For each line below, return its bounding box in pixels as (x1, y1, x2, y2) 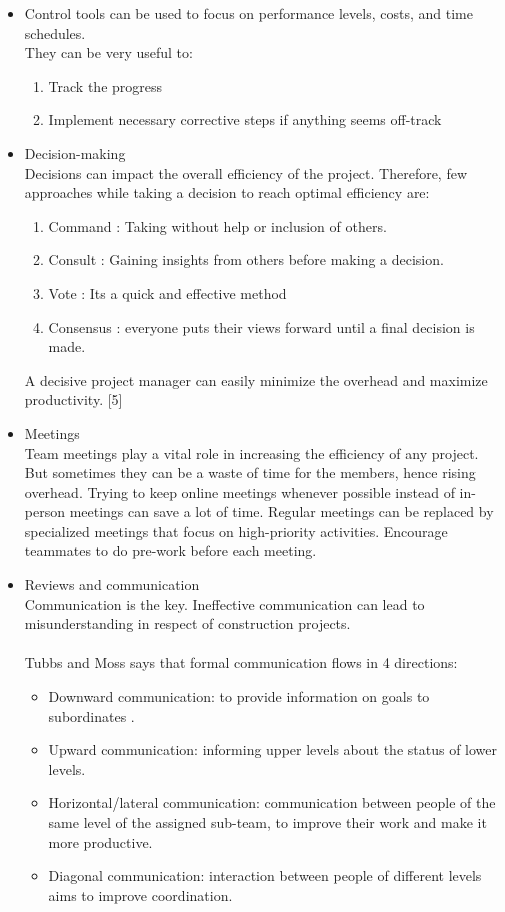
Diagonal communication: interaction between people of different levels (48, 865, 482, 886)
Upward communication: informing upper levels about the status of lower (48, 739, 497, 760)
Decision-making (24, 142, 126, 163)
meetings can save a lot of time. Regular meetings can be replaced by (69, 501, 494, 522)
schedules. (24, 22, 86, 43)
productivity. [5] (24, 389, 123, 410)
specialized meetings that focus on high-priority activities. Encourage (24, 520, 448, 541)
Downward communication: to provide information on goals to (48, 686, 430, 707)
